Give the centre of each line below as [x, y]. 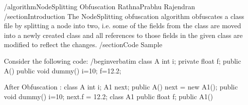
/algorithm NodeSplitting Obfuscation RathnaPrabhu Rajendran [99, 6]
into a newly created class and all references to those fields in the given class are [124, 35]
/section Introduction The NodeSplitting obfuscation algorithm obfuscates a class [124, 16]
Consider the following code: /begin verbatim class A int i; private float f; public [123, 61]
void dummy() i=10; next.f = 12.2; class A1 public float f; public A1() [108, 96]
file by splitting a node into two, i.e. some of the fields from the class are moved [123, 26]
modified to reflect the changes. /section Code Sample [83, 44]
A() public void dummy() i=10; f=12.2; [63, 70]
